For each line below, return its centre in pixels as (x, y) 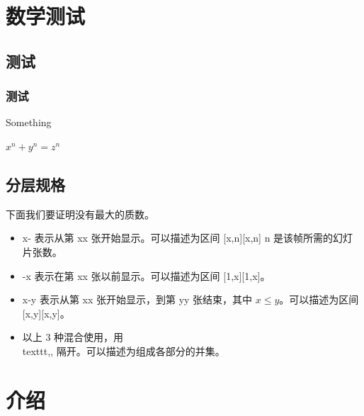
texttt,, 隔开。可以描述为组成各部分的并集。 (124, 350)
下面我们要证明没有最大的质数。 (80, 214)
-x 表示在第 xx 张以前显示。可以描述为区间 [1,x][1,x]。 (146, 275)
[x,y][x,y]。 (46, 313)
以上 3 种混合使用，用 (73, 337)
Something (29, 122)
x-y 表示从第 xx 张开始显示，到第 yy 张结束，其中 (137, 299)
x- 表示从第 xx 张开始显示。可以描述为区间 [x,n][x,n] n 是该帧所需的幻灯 (188, 238)
